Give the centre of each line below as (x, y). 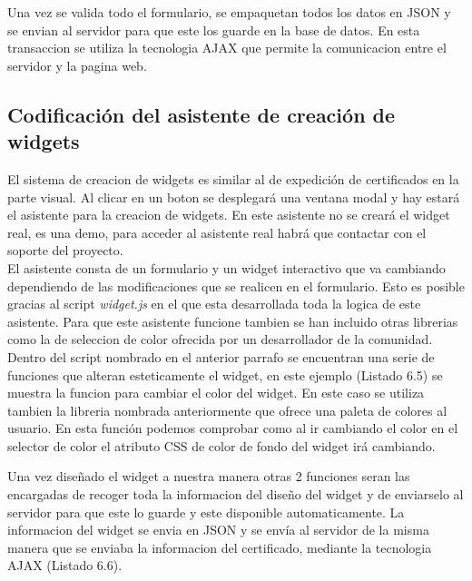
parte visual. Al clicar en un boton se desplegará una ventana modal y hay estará (234, 197)
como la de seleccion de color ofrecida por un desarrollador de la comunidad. (220, 339)
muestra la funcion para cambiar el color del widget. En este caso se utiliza (216, 393)
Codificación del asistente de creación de (202, 114)
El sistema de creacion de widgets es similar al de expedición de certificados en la (233, 178)
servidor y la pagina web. (77, 65)
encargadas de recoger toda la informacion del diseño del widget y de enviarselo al (236, 494)
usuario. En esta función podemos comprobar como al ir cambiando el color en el (233, 428)
